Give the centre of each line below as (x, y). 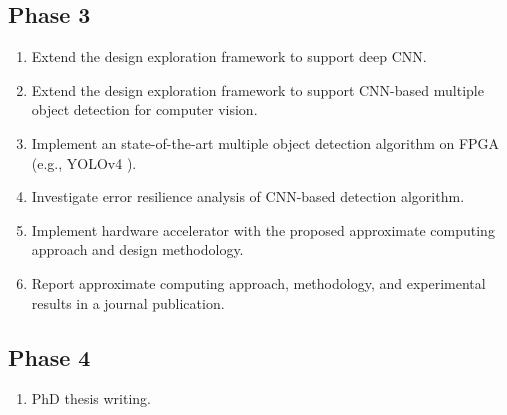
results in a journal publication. (128, 302)
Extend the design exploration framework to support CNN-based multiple (257, 89)
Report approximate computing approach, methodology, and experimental (258, 282)
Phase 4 (49, 356)
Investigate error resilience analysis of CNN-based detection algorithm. (248, 196)
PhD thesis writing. (91, 398)
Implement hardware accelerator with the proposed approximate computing (263, 229)
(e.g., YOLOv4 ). (84, 162)
